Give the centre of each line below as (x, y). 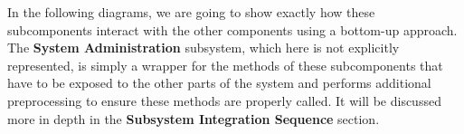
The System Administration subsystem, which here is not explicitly (204, 48)
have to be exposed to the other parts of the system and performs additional (219, 83)
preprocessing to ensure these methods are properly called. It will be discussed (224, 100)
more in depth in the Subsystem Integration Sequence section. (194, 118)
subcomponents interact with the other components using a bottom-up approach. (232, 29)
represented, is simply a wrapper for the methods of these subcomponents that (225, 65)
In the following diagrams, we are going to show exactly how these (191, 12)
